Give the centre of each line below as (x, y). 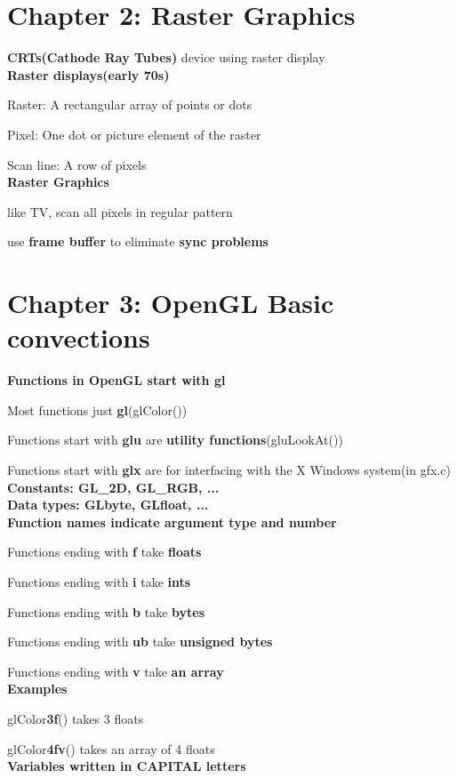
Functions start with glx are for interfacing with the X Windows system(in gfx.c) (229, 469)
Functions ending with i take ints (99, 581)
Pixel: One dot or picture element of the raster (134, 134)
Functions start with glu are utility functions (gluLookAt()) (175, 440)
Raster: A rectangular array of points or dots (130, 104)
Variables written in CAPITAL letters (127, 766)
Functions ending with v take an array (116, 671)
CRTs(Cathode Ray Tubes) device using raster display (166, 57)
